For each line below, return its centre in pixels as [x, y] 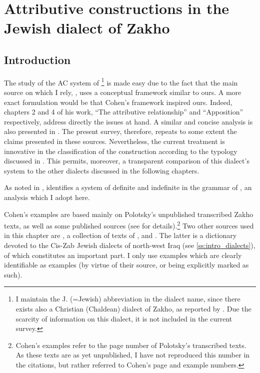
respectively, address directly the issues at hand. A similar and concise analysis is [128, 121]
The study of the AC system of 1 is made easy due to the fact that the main [121, 81]
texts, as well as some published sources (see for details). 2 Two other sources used [129, 225]
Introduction [37, 59]
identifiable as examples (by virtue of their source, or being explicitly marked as [126, 265]
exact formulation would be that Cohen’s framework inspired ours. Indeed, [118, 102]
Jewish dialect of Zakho [87, 28]
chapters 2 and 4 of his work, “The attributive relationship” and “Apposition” [124, 112]
